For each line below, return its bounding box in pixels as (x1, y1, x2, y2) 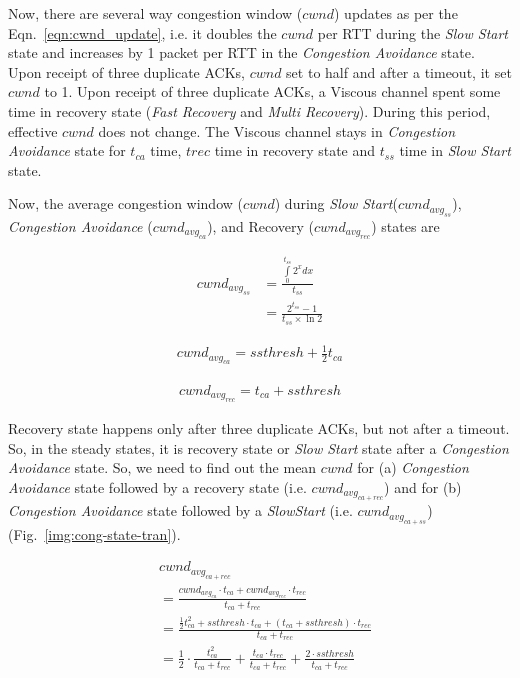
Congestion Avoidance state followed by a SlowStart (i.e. (8, 500, 353, 521)
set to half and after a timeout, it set (286, 61, 512, 82)
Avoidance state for (8, 140, 126, 161)
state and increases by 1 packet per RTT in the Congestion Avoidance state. (8, 42, 475, 63)
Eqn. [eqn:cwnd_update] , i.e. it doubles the (8, 22, 277, 43)
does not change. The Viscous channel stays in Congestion (98, 120, 456, 141)
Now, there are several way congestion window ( (8, 3, 303, 23)
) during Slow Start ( (274, 193, 398, 214)
